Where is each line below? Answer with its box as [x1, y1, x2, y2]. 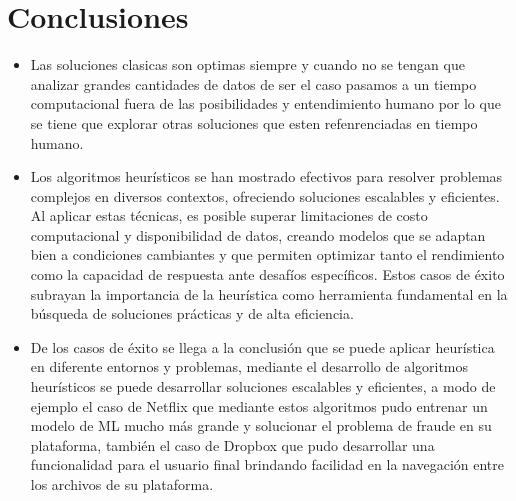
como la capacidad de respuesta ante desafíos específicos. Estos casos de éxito [30, 264, 505, 285]
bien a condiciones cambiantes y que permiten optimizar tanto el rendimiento [30, 244, 505, 265]
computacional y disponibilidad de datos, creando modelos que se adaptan [30, 224, 486, 245]
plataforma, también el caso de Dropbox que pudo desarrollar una [30, 434, 435, 455]
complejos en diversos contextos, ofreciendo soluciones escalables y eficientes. [30, 185, 500, 206]
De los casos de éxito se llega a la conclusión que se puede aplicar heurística [30, 336, 495, 357]
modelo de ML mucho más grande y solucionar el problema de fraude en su [30, 415, 492, 436]
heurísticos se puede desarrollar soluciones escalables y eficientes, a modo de [30, 376, 496, 397]
